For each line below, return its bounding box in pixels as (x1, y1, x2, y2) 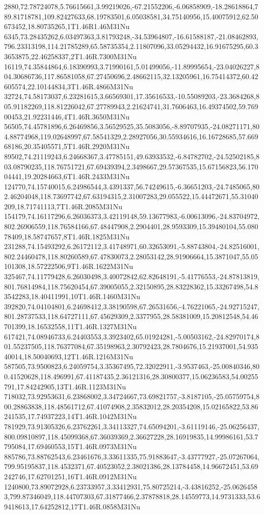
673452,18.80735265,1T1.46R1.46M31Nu (4, 21, 129, 32)
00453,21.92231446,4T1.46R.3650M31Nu (4, 111, 129, 121)
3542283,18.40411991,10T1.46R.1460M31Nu (4, 291, 140, 302)
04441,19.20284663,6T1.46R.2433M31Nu (4, 171, 129, 182)
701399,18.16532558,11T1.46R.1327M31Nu (4, 321, 137, 331)
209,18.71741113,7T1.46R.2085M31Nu (4, 201, 122, 211)
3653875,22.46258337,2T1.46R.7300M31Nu (4, 51, 137, 61)
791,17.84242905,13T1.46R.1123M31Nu (4, 381, 126, 391)
